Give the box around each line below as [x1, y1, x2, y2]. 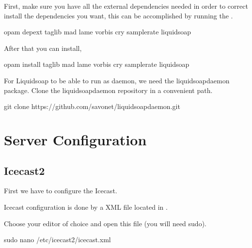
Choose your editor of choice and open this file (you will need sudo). [4, 218, 206, 228]
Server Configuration [4, 129, 147, 149]
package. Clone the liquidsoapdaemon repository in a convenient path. [4, 85, 213, 95]
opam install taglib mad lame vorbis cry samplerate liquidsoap [4, 59, 189, 69]
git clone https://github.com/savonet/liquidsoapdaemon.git [4, 101, 180, 111]
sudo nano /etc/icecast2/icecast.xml [4, 234, 111, 245]
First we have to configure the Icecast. [4, 186, 117, 196]
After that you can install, [4, 43, 82, 53]
